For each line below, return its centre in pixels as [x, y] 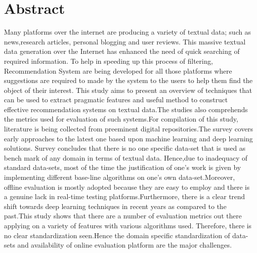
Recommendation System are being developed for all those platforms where [118, 70]
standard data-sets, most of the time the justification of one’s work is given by [123, 167]
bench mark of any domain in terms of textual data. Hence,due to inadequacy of [126, 157]
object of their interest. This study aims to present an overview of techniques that [128, 90]
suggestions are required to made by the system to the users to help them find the [128, 80]
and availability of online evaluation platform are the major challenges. [125, 245]
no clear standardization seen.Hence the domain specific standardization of [117, 235]
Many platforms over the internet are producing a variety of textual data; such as [128, 32]
